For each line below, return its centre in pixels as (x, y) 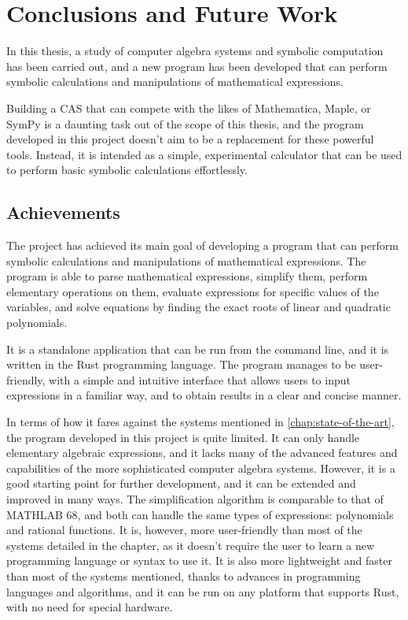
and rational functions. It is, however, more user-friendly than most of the (184, 530)
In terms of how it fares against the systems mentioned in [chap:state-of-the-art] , (200, 422)
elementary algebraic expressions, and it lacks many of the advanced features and (202, 453)
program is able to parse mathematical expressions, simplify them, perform (187, 276)
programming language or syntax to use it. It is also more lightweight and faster (199, 561)
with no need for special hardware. (90, 607)
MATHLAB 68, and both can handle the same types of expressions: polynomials (200, 514)
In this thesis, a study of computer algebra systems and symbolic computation (195, 51)
